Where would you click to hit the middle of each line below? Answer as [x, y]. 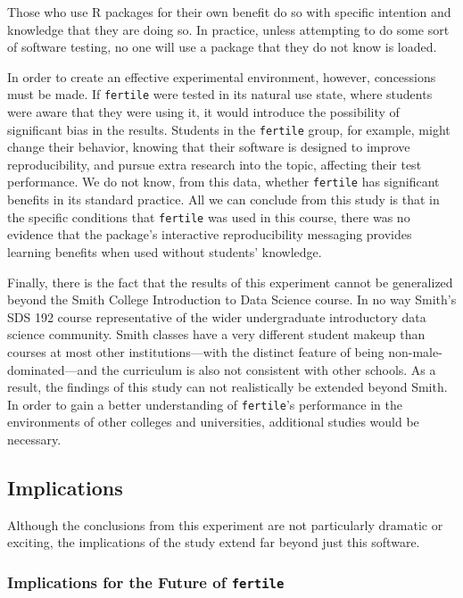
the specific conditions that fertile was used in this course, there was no [209, 216]
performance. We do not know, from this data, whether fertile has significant [223, 182]
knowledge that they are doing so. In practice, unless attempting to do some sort [228, 29]
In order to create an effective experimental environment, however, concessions [222, 76]
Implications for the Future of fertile [146, 581]
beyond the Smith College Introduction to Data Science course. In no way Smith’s [232, 299]
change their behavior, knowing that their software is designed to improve [209, 147]
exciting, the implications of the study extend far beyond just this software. [214, 542]
